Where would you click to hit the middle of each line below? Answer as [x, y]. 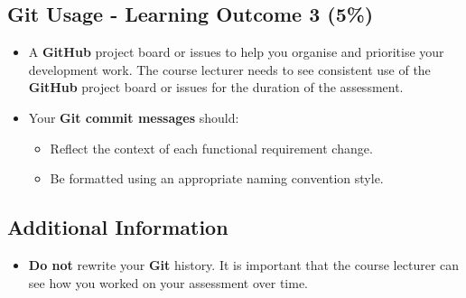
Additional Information [118, 227]
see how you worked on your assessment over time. [168, 282]
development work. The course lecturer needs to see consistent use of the [229, 69]
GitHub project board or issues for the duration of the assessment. [216, 87]
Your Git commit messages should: [134, 117]
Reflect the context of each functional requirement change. [211, 148]
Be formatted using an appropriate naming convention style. [217, 178]
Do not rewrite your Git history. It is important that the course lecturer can [244, 264]
